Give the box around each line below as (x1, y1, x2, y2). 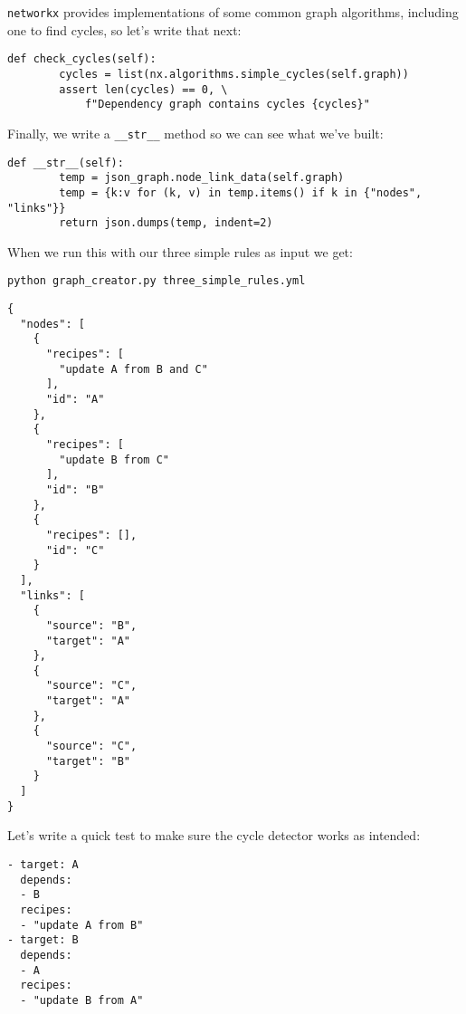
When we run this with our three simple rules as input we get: (7, 242, 353, 261)
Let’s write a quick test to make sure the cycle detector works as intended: (7, 826, 421, 845)
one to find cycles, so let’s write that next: (7, 20, 242, 39)
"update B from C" (59, 453, 169, 466)
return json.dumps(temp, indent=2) (59, 216, 273, 230)
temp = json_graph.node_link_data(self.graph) (59, 171, 345, 185)
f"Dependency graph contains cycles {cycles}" (84, 98, 370, 111)
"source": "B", (45, 618, 138, 632)
